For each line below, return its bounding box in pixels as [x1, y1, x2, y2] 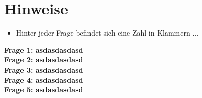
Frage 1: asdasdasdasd [4, 44, 83, 55]
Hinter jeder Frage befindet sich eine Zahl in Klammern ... [16, 27, 199, 38]
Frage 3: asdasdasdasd [4, 64, 83, 75]
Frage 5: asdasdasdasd [4, 84, 83, 95]
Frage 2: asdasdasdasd [4, 54, 83, 65]
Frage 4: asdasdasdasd [4, 74, 83, 85]
